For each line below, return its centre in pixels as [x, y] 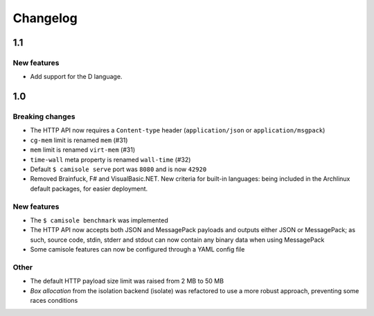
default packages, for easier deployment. [89, 188]
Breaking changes [44, 116]
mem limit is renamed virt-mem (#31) [82, 150]
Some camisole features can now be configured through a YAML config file [137, 249]
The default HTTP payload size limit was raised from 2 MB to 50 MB [127, 281]
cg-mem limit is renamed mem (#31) [79, 140]
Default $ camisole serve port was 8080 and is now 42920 [118, 169]
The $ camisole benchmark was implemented [99, 220]
